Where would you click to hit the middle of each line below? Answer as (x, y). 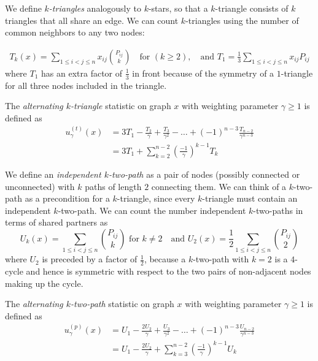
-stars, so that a (178, 8)
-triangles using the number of (242, 20)
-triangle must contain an (250, 198)
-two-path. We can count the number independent (152, 210)
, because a (165, 259)
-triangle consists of (252, 8)
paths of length (113, 186)
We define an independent (53, 174)
